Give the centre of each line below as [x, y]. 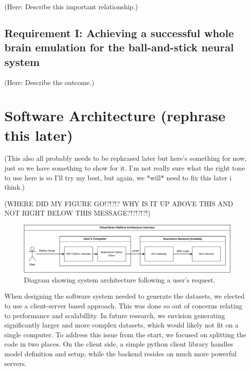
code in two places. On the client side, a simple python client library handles [119, 344]
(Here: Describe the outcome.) [49, 82]
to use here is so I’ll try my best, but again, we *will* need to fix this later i [118, 177]
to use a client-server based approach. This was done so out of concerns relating [124, 305]
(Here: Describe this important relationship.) [71, 6]
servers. [16, 363]
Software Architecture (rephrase [115, 116]
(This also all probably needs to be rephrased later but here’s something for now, [125, 158]
